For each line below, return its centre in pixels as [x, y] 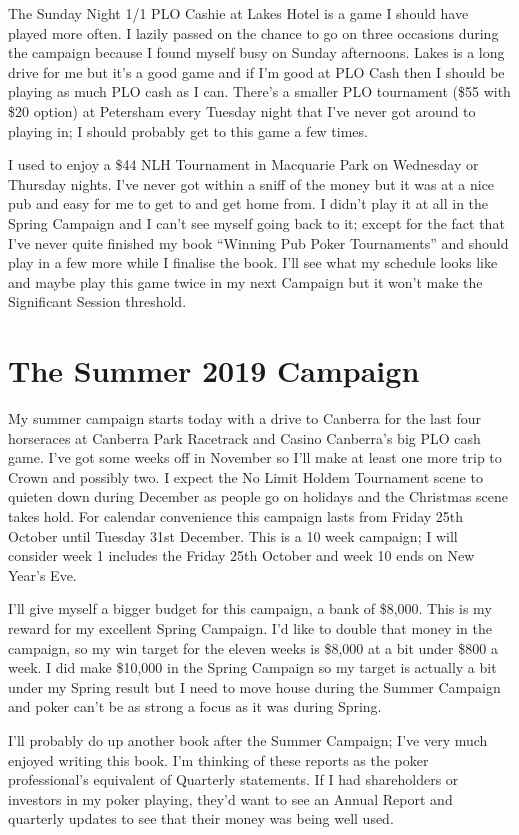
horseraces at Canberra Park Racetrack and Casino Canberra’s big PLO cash [244, 437]
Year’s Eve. [42, 574]
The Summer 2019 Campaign [214, 370]
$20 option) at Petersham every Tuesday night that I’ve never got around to [242, 110]
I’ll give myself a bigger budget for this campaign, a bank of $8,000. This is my [250, 608]
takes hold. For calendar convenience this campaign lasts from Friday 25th [236, 516]
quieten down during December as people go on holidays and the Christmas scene [258, 496]
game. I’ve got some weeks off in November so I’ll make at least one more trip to [255, 457]
